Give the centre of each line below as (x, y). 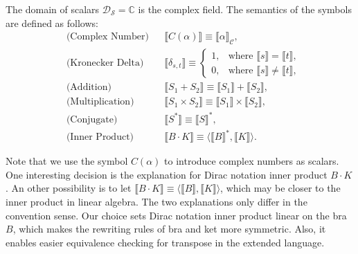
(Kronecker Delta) (105, 63)
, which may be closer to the (280, 188)
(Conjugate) (92, 119)
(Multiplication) (100, 102)
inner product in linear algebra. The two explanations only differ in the (156, 201)
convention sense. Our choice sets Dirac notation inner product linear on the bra (176, 215)
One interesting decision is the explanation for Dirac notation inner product (167, 174)
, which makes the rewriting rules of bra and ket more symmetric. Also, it (169, 229)
